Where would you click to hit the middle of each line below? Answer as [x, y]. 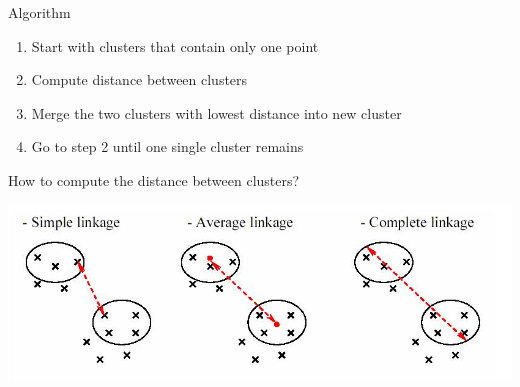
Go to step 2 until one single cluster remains [167, 146]
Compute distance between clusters [139, 79]
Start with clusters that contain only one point [175, 45]
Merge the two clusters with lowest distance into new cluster [216, 112]
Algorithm [39, 12]
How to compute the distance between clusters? [154, 179]
